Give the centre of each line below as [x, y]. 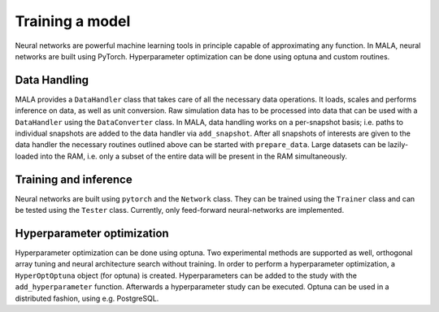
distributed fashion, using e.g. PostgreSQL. [87, 298]
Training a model [73, 21]
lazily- [398, 145]
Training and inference [74, 179]
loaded [27, 156]
